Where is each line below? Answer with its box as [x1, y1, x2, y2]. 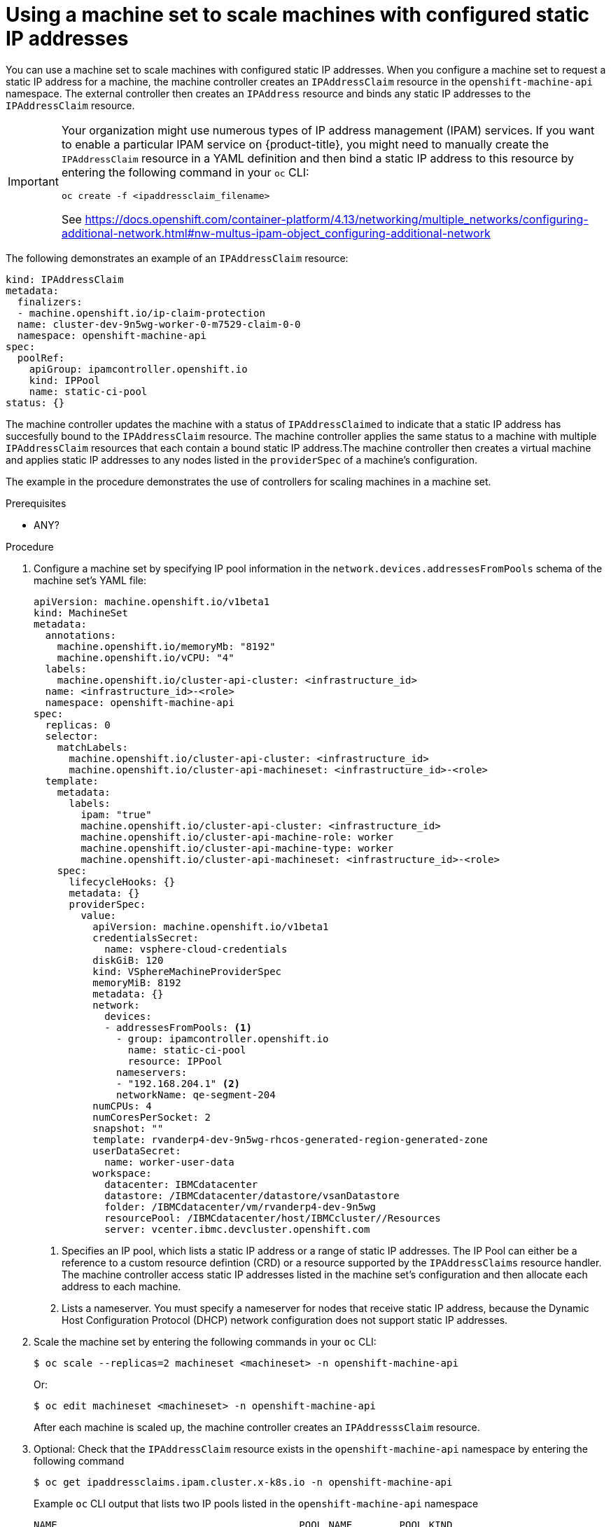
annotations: [45, 629, 117, 641]
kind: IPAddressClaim [6, 273, 124, 285]
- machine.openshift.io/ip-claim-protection [17, 307, 265, 319]
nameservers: [116, 1066, 188, 1078]
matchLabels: [57, 741, 128, 753]
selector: [45, 730, 99, 742]
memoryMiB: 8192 [92, 976, 181, 988]
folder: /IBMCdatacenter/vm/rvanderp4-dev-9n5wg [104, 1201, 376, 1212]
